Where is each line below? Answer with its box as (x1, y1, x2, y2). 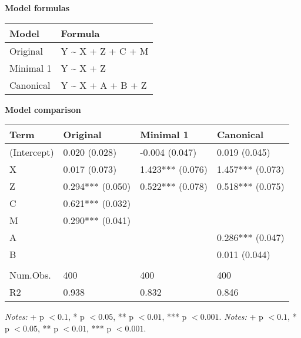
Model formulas (5, 2, 70, 14)
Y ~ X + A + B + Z (61, 78, 147, 92)
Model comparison (5, 103, 81, 115)
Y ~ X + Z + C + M (61, 43, 149, 58)
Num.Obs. (9, 268, 51, 282)
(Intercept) (9, 145, 54, 159)
